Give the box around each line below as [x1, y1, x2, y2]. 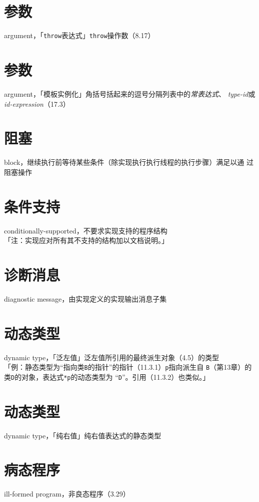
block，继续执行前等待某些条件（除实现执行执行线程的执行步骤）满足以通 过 [4, 157, 253, 167]
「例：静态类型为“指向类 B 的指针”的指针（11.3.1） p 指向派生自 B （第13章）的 [4, 362, 252, 372]
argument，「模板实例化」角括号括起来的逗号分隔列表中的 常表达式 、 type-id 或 [4, 88, 255, 99]
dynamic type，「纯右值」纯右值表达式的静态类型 [4, 430, 161, 440]
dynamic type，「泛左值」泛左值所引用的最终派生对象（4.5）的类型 [4, 352, 219, 362]
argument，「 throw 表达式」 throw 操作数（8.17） [4, 30, 155, 41]
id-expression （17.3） [4, 98, 70, 109]
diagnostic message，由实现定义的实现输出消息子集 [4, 293, 167, 304]
